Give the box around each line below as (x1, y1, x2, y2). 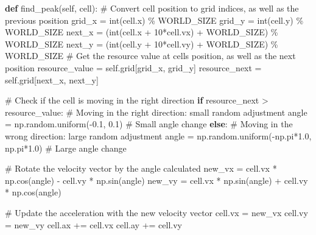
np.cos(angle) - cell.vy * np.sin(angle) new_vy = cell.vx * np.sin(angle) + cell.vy (5, 174, 308, 186)
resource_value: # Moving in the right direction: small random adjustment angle (5, 105, 307, 118)
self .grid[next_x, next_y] (5, 73, 99, 86)
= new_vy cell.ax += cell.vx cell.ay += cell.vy (5, 218, 182, 231)
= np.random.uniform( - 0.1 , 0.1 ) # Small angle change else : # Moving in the (5, 118, 293, 130)
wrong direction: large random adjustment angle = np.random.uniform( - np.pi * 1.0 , (5, 129, 312, 142)
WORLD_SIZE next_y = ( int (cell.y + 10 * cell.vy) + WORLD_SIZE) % (5, 37, 278, 50)
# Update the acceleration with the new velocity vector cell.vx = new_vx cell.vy (5, 206, 308, 219)
